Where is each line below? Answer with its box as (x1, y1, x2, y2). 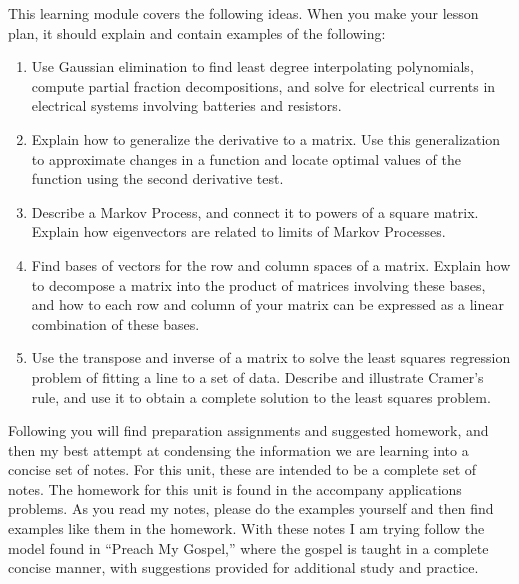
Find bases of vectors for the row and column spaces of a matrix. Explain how (31, 254, 511, 275)
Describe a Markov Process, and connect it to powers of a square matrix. (31, 201, 479, 222)
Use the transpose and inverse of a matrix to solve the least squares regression (31, 347, 511, 368)
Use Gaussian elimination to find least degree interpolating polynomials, (31, 56, 474, 77)
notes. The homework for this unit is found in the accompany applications (8, 478, 462, 499)
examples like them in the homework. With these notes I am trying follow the (8, 518, 485, 539)
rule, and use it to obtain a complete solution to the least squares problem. (31, 386, 491, 407)
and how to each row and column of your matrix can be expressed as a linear (31, 294, 504, 315)
